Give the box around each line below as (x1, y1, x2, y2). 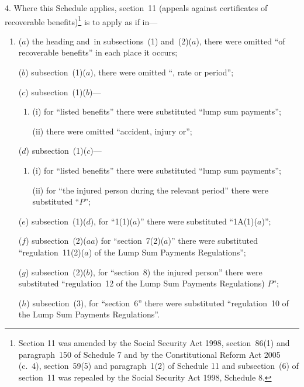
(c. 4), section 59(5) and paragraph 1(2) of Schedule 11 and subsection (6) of (18, 360, 299, 372)
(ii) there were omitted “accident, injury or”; (32, 125, 192, 137)
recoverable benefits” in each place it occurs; (18, 46, 178, 58)
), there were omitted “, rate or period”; (90, 66, 234, 78)
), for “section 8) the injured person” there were (89, 265, 262, 278)
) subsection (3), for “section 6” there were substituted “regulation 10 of (26, 296, 289, 309)
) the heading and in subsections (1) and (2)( (26, 34, 192, 47)
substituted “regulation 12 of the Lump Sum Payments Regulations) (18, 277, 265, 289)
